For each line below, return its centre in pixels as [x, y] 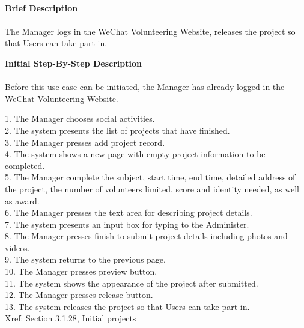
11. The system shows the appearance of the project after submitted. [132, 283]
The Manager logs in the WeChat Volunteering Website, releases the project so [150, 31]
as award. [22, 201]
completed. [25, 165]
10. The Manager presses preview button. [81, 271]
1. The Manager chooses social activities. [80, 118]
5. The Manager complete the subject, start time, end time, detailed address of [150, 177]
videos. [17, 247]
